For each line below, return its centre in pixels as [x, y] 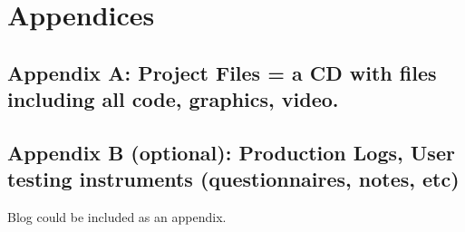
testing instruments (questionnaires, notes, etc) [233, 179]
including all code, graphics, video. [173, 99]
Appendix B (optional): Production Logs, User [231, 152]
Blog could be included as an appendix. [117, 217]
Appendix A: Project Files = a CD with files [222, 72]
